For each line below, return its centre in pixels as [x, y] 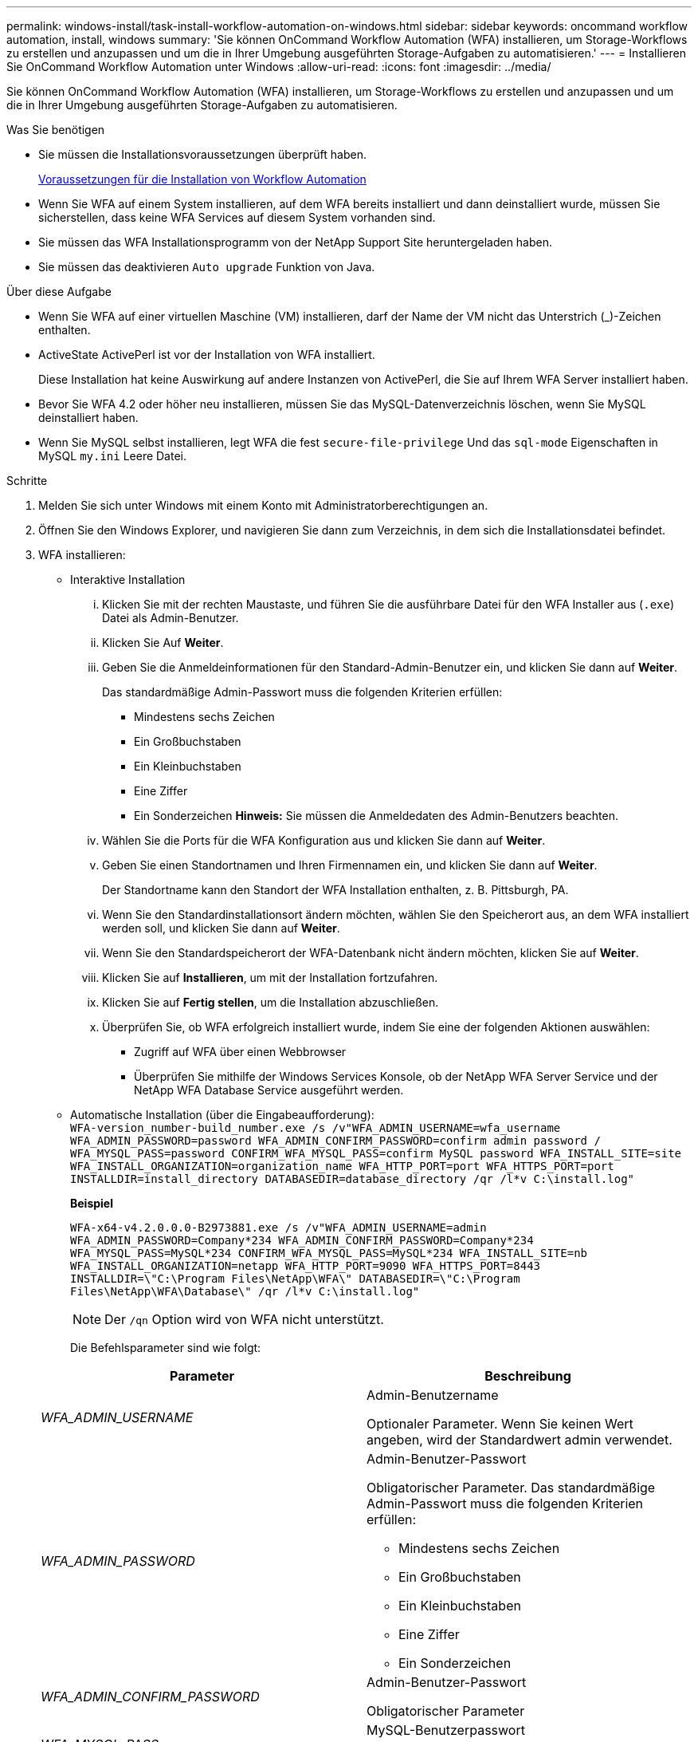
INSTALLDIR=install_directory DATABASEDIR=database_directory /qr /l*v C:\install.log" [353, 1179]
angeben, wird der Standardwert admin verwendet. [520, 1440]
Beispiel [92, 1203]
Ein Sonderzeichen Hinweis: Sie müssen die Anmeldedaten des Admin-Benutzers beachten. [376, 816]
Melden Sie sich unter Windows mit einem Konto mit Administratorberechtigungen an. [263, 505]
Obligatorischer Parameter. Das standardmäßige [511, 1488]
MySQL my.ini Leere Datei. [113, 456]
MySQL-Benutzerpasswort [446, 1730]
